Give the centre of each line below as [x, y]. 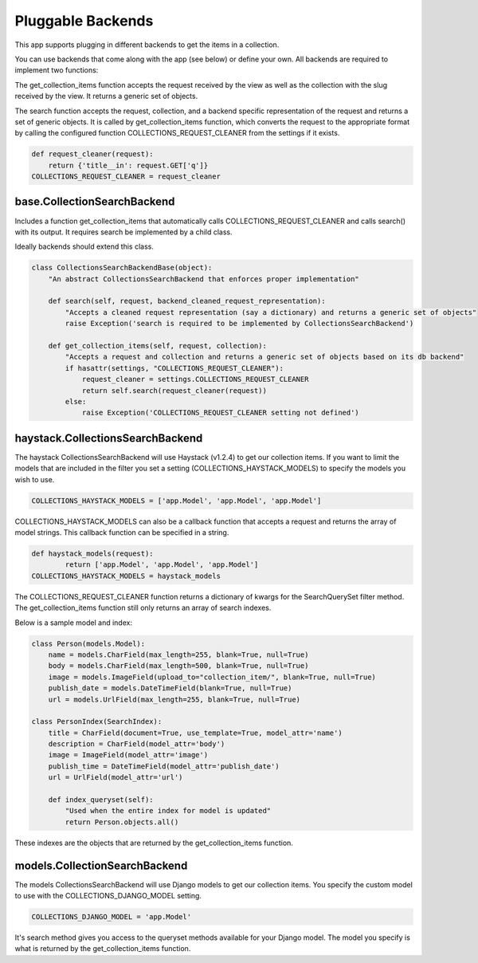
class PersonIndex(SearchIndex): [97, 722]
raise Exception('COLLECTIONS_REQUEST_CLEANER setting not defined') [221, 413]
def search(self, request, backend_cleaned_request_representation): [187, 301]
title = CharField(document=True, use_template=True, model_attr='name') [195, 733]
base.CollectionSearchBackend [95, 202]
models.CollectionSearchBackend [101, 865]
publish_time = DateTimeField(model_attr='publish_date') [164, 766]
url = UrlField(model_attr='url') [116, 778]
